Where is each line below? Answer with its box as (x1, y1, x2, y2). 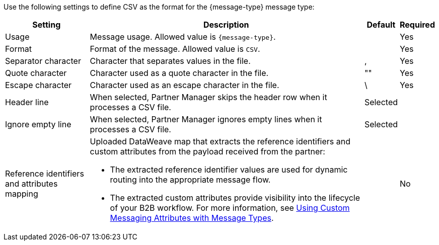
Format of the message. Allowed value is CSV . (90, 44, 260, 54)
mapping (5, 189, 38, 199)
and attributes (5, 179, 58, 189)
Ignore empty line (5, 119, 71, 129)
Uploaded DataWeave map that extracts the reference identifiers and (90, 136, 350, 146)
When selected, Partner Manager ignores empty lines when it (90, 114, 322, 124)
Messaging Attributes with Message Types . (110, 213, 274, 223)
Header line (5, 97, 49, 107)
